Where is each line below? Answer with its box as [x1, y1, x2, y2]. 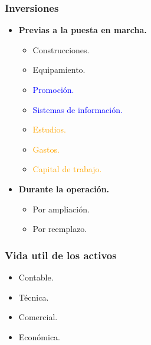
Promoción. [32, 83, 74, 95]
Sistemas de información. [32, 103, 123, 115]
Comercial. [18, 311, 58, 323]
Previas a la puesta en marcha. [18, 24, 147, 36]
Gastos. [32, 143, 60, 155]
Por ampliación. [32, 202, 90, 215]
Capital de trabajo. [32, 163, 102, 175]
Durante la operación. [18, 182, 110, 195]
